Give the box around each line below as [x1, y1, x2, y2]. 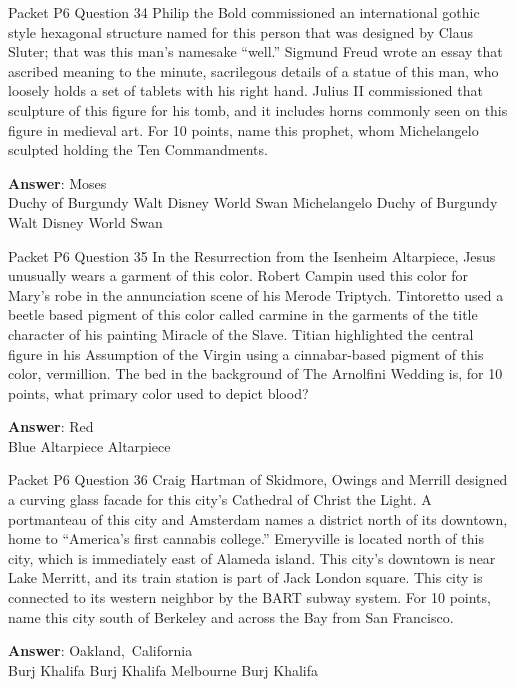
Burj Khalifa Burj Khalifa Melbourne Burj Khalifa [8, 659, 319, 680]
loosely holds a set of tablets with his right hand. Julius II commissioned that [8, 80, 483, 101]
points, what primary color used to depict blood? [8, 382, 309, 403]
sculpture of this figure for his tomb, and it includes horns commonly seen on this [8, 99, 508, 120]
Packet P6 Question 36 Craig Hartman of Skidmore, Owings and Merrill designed [8, 469, 508, 490]
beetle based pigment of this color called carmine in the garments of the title [8, 304, 478, 325]
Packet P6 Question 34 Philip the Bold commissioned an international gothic [8, 2, 480, 22]
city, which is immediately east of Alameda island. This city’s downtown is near [8, 547, 496, 568]
